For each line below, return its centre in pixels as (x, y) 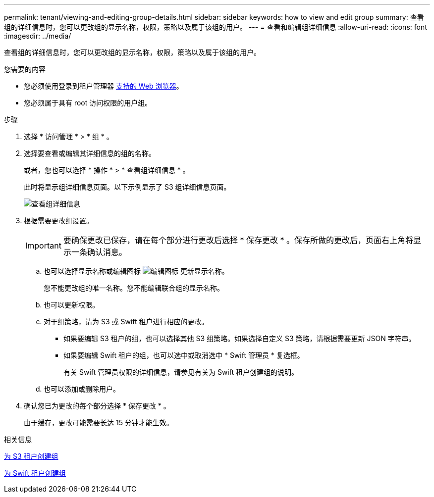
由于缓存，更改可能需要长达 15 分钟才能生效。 (99, 422)
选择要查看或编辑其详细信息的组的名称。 (90, 153)
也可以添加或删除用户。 (82, 389)
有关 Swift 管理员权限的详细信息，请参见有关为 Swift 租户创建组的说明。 (181, 372)
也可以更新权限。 (71, 305)
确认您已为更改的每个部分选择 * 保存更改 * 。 (97, 406)
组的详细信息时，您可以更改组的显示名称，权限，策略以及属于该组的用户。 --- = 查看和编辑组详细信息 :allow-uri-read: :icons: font (216, 27)
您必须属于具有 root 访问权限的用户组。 (88, 103)
